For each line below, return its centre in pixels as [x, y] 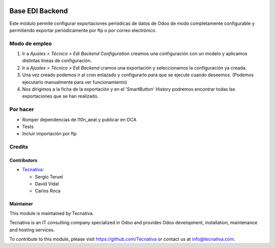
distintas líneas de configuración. [57, 60]
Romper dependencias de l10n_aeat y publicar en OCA [79, 119]
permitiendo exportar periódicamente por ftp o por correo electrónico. [83, 30]
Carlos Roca [48, 191]
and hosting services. [32, 230]
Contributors [23, 160]
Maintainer [21, 204]
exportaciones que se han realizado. [60, 96]
